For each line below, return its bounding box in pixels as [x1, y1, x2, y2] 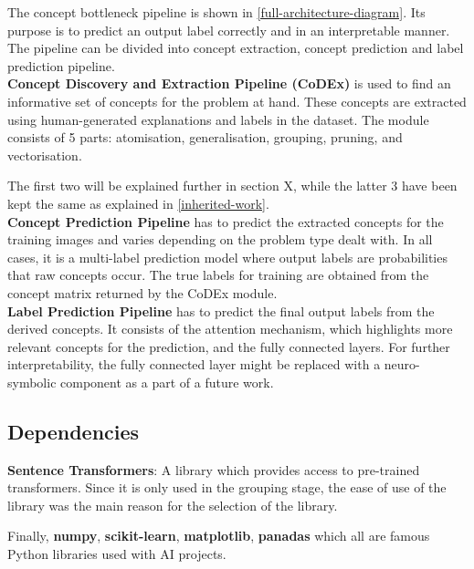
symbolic [7, 372, 57, 391]
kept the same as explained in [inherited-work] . [7, 193, 269, 212]
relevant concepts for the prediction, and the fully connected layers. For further [7, 336, 450, 356]
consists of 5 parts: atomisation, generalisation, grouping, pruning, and [7, 128, 403, 147]
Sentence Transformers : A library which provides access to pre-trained [7, 460, 420, 479]
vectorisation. [7, 145, 82, 164]
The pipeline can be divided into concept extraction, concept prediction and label [7, 38, 464, 57]
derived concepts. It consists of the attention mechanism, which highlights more [7, 319, 453, 338]
